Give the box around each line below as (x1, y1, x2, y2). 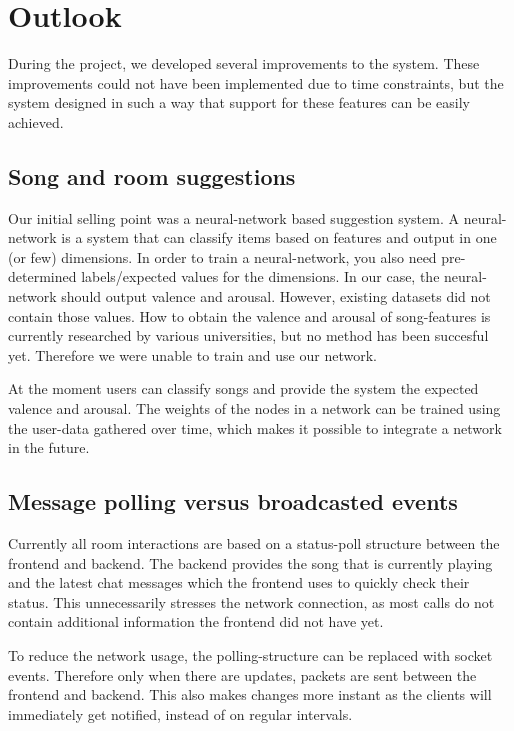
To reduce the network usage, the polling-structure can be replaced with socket (8, 645, 493, 665)
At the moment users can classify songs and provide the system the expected (8, 378, 479, 399)
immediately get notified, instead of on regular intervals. (8, 703, 353, 724)
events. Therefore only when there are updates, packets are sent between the (8, 664, 477, 685)
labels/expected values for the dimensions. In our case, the (81, 266, 440, 287)
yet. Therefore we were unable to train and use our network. (8, 344, 377, 365)
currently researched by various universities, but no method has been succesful (8, 325, 489, 346)
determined (8, 266, 77, 287)
